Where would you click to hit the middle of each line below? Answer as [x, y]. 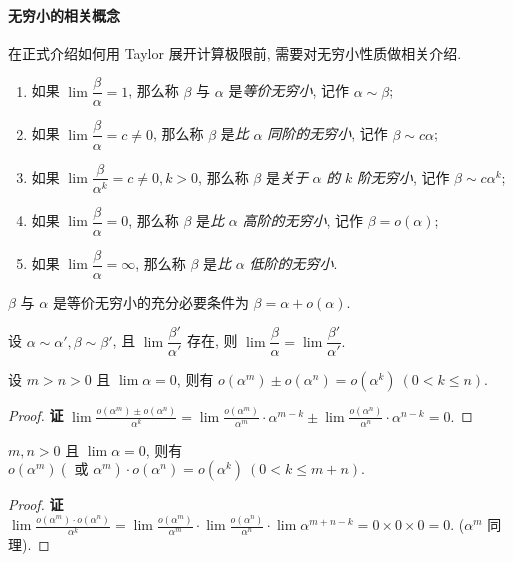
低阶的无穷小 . [293, 263]
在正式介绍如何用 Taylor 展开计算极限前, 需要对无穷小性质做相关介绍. [235, 52]
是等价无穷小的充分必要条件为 [150, 301]
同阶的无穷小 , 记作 [327, 133]
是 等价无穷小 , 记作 [288, 90]
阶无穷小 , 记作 [403, 176]
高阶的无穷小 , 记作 [302, 220]
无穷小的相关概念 [64, 14]
